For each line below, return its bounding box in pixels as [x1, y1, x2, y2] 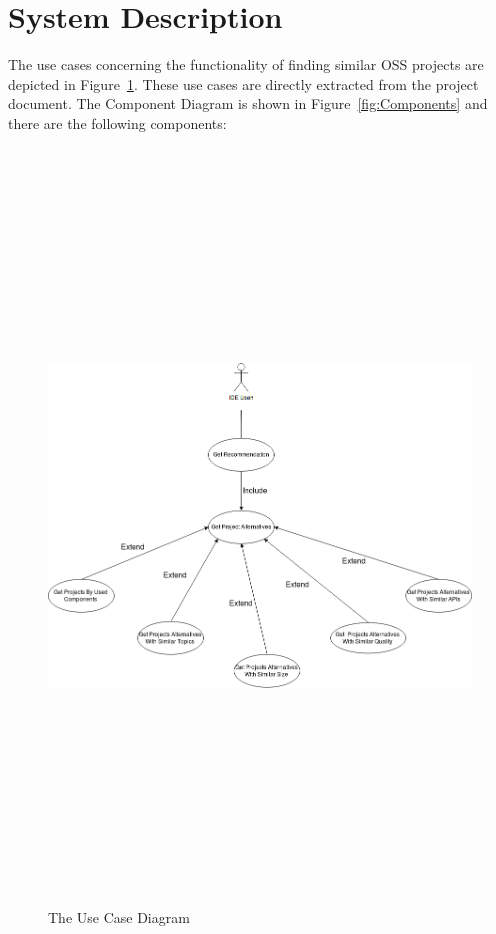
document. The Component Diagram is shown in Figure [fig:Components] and [8, 93, 488, 114]
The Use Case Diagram [48, 906, 190, 927]
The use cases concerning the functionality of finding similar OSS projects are [8, 54, 484, 75]
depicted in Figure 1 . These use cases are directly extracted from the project [8, 73, 479, 94]
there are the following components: [8, 112, 227, 133]
